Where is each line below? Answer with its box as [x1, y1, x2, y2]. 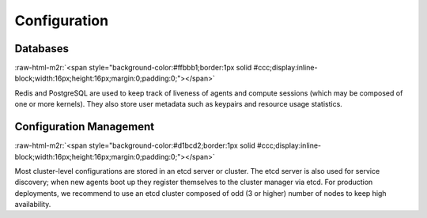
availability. [14, 200, 51, 209]
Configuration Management [14, 120, 155, 133]
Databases [14, 42, 70, 55]
